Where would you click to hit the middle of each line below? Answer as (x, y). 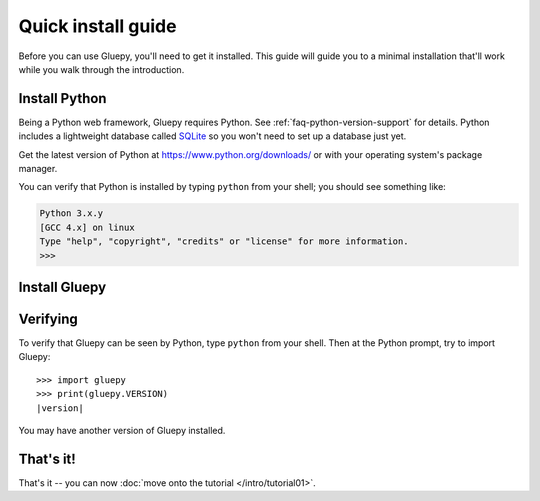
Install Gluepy (62, 286)
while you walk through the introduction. (101, 69)
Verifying (48, 318)
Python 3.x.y (71, 213)
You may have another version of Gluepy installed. (122, 431)
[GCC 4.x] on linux (87, 227)
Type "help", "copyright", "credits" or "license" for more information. (224, 241)
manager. (38, 169)
